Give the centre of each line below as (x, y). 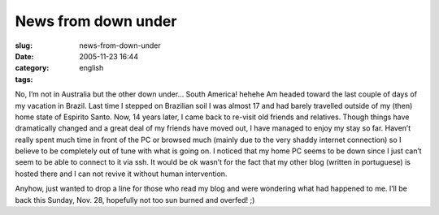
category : (32, 68)
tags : (24, 79)
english (91, 68)
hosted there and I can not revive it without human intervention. (121, 174)
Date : (24, 56)
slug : (24, 45)
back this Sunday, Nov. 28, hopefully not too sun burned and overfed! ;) (135, 200)
